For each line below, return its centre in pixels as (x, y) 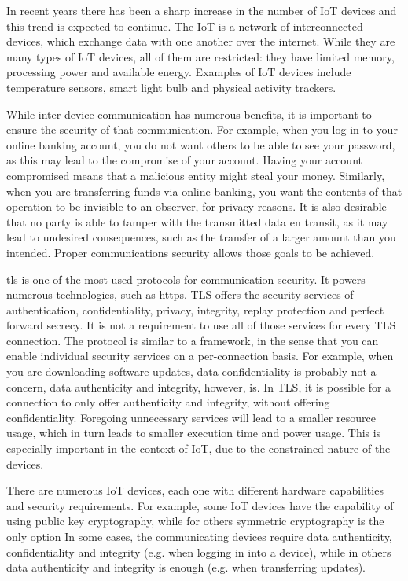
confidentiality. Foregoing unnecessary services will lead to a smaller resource (191, 417)
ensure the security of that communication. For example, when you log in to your (202, 129)
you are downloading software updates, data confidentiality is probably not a (191, 371)
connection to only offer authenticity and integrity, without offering (168, 402)
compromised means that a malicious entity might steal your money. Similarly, (196, 175)
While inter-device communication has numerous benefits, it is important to (189, 114)
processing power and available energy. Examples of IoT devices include (179, 72)
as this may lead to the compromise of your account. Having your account (184, 160)
